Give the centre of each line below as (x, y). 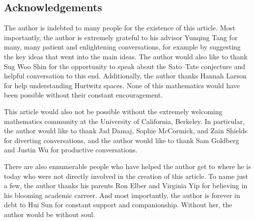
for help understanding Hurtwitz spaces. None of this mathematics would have (122, 85)
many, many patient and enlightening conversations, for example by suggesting (122, 47)
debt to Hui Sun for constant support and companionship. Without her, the (118, 205)
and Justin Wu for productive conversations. (71, 150)
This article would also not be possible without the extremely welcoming (113, 111)
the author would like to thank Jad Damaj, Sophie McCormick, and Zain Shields (126, 131)
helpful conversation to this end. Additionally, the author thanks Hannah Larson (125, 76)
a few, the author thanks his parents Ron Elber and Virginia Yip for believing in (126, 185)
